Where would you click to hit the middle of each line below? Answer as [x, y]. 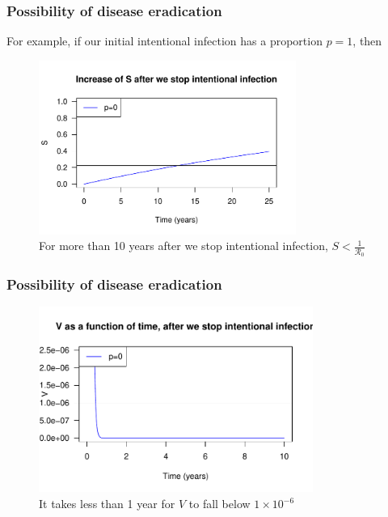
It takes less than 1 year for [107, 504]
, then [367, 41]
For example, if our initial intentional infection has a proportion [164, 41]
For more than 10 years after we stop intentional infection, [183, 246]
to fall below [219, 504]
